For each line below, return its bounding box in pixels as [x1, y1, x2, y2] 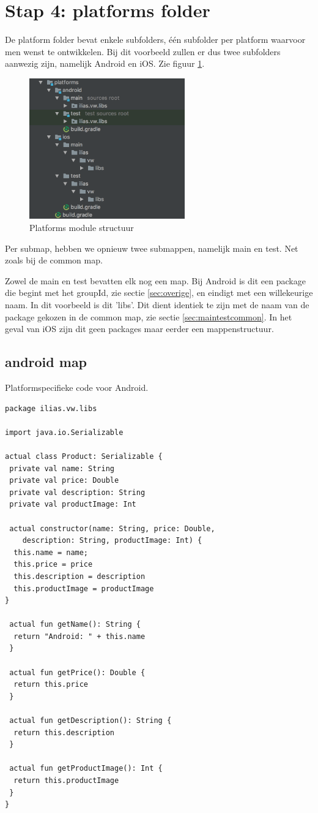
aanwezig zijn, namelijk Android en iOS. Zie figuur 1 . [5, 57, 205, 70]
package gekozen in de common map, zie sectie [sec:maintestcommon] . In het [5, 310, 292, 323]
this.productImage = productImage [13, 584, 154, 593]
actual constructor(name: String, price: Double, [9, 524, 215, 533]
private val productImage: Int [9, 500, 136, 509]
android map [5, 352, 87, 371]
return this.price [13, 680, 89, 689]
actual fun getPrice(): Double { [9, 668, 146, 677]
